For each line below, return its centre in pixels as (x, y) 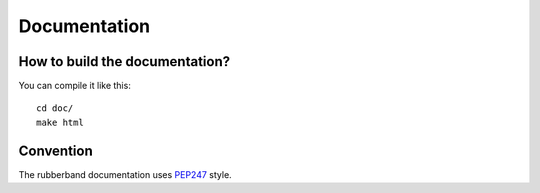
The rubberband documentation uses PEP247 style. (125, 174)
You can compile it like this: (75, 86)
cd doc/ (55, 108)
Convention (56, 150)
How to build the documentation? (124, 61)
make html (60, 122)
